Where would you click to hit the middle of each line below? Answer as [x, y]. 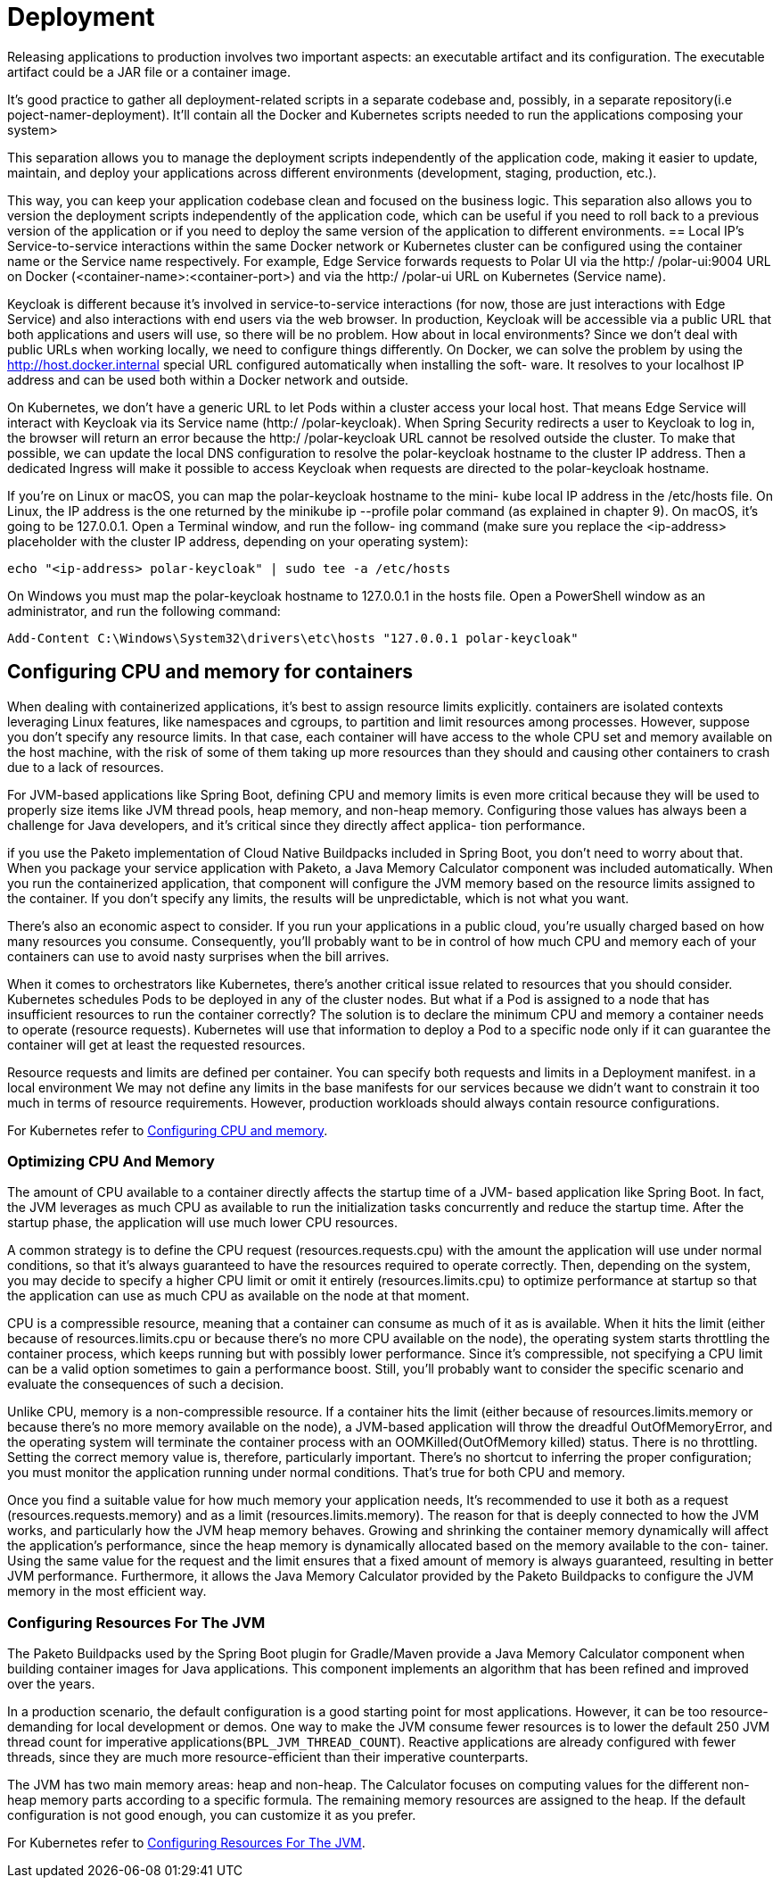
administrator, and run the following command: [144, 610]
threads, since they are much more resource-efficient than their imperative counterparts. [268, 1757]
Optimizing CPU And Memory [111, 1161]
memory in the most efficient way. [107, 1591]
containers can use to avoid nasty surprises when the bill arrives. [198, 956]
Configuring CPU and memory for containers [210, 672]
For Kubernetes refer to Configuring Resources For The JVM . [186, 1843]
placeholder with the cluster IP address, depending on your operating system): [238, 541]
